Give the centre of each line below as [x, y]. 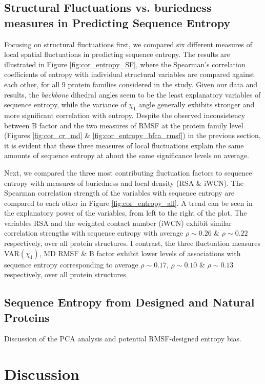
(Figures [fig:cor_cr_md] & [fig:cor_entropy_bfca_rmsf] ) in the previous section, [132, 135]
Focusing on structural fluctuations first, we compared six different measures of [128, 44]
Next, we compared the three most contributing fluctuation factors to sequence [128, 172]
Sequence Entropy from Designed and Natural [129, 302]
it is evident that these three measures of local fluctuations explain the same [124, 145]
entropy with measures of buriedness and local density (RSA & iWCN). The [124, 183]
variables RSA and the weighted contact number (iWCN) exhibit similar [118, 223]
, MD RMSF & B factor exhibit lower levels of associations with [140, 253]
